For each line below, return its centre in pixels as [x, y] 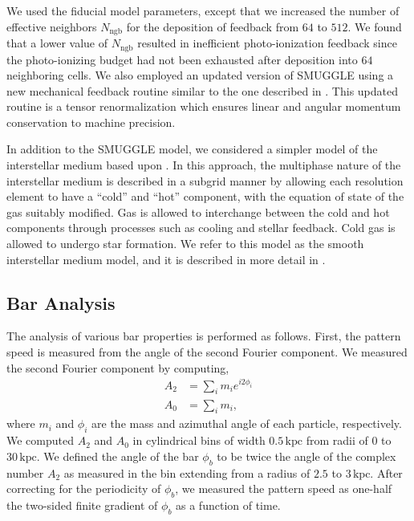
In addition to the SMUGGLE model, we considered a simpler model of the [192, 149]
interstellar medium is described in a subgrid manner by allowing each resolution [205, 180]
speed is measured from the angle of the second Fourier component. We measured [207, 352]
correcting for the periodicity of [84, 488]
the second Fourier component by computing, [118, 367]
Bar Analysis [61, 302]
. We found [375, 26]
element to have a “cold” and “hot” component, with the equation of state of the [205, 196]
